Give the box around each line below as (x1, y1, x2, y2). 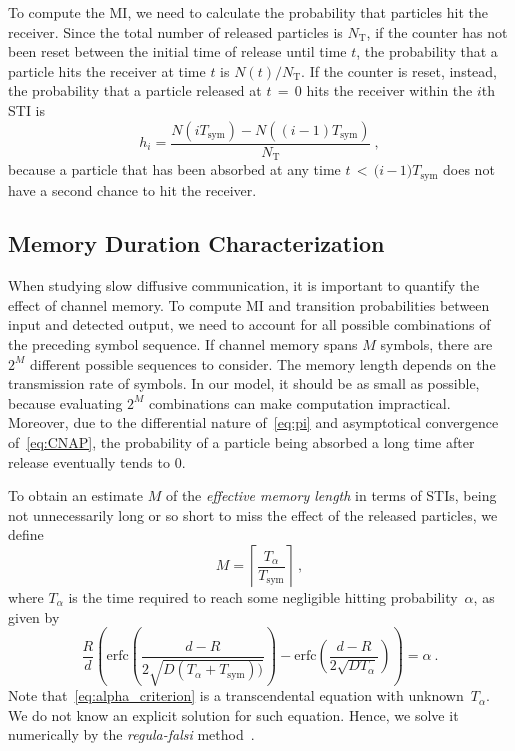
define (8, 524, 44, 545)
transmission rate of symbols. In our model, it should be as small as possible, (8, 373, 480, 394)
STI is (8, 99, 46, 120)
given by (8, 606, 60, 627)
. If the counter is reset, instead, (301, 60, 497, 81)
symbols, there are (380, 334, 493, 355)
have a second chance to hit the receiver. (8, 179, 257, 200)
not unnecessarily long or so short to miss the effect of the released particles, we (8, 504, 498, 525)
